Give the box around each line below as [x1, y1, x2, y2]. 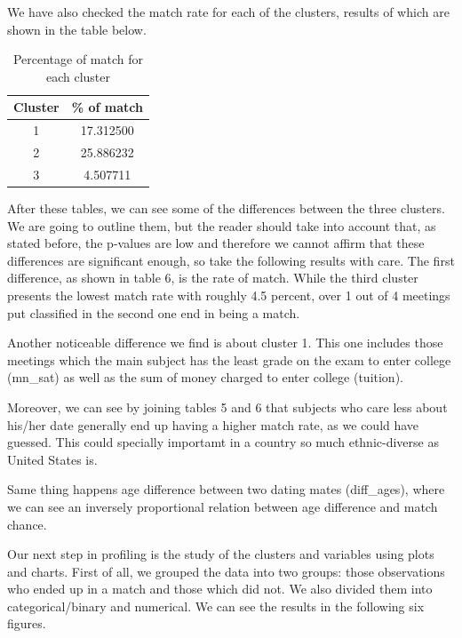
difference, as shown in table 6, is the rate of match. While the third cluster [7, 268, 418, 287]
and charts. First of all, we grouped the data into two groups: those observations [7, 562, 445, 580]
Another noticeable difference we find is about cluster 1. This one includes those [7, 333, 443, 352]
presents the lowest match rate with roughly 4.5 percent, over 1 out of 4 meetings [7, 285, 450, 304]
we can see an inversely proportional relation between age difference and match [7, 497, 438, 515]
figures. [7, 614, 46, 633]
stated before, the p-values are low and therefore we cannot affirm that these [7, 234, 425, 252]
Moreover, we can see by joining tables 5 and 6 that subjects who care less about [7, 397, 448, 416]
